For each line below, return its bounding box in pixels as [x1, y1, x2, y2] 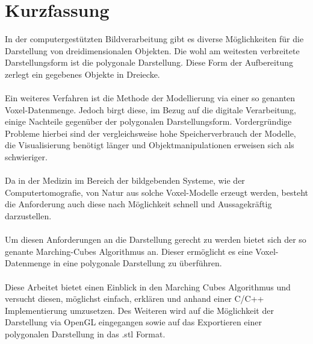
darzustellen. [5, 210, 52, 222]
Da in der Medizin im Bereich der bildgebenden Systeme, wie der [5, 174, 245, 187]
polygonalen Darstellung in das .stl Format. [5, 327, 166, 340]
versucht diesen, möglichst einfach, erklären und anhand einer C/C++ [5, 292, 264, 305]
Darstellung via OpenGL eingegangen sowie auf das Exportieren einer [5, 316, 262, 328]
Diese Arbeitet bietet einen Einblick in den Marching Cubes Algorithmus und [5, 280, 291, 293]
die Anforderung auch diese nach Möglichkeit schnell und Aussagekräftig [5, 198, 272, 210]
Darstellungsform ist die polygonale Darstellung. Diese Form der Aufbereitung [5, 56, 293, 69]
